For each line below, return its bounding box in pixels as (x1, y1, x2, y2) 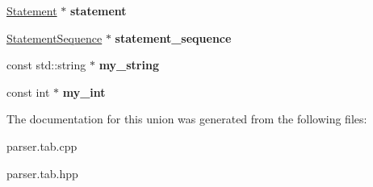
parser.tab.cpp (6, 137, 78, 154)
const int (6, 83, 50, 100)
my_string (98, 56, 159, 73)
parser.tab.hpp (6, 164, 78, 181)
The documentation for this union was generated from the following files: (6, 110, 367, 127)
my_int (62, 83, 106, 100)
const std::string (6, 56, 86, 73)
